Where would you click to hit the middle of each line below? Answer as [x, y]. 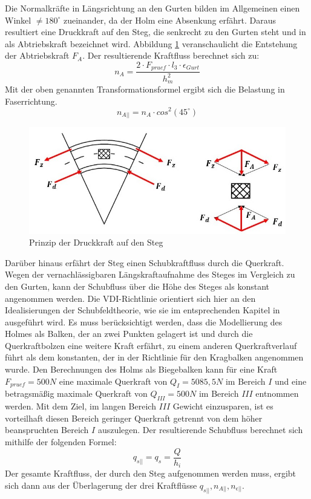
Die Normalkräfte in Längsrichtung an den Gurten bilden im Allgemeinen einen [152, 8]
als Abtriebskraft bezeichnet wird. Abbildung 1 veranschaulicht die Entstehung [151, 43]
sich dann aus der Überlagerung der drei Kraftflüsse [101, 485]
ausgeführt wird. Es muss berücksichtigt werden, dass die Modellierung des [144, 321]
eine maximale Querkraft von [113, 381]
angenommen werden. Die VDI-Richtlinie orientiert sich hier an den [130, 298]
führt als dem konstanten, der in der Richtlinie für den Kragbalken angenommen [154, 357]
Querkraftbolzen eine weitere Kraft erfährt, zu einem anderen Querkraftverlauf [151, 345]
